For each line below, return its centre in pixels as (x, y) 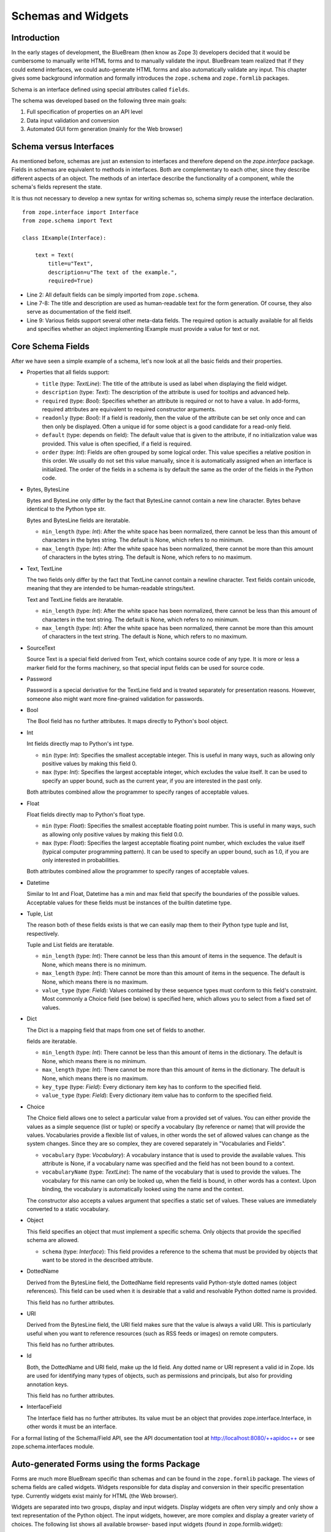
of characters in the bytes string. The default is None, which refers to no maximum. (147, 557)
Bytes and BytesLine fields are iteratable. (78, 520)
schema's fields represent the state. (57, 187)
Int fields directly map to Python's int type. (80, 744)
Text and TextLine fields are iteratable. (75, 599)
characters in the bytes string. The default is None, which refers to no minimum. (143, 540)
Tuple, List (40, 914)
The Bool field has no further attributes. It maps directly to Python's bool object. (127, 721)
